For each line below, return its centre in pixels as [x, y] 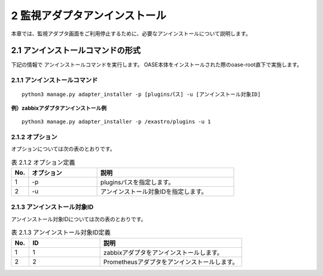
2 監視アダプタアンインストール [89, 16]
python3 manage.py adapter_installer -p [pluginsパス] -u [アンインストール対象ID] [141, 95]
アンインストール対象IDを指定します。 [154, 192]
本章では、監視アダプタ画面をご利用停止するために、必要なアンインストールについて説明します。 [131, 34]
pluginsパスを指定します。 [137, 183]
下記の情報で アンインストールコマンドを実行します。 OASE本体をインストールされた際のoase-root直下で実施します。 [156, 65]
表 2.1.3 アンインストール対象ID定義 [61, 232]
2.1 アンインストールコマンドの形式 [76, 51]
